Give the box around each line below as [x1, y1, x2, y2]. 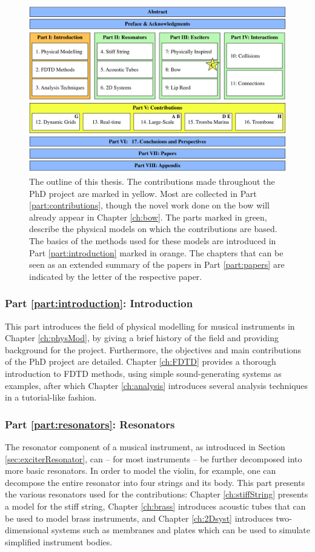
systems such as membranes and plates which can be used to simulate [51, 524, 310, 536]
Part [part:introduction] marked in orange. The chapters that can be [29, 246, 283, 259]
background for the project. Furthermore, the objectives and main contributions [5, 343, 302, 356]
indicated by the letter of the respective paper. [29, 270, 202, 282]
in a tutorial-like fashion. [5, 391, 97, 404]
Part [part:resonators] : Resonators [5, 416, 175, 431]
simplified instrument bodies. [5, 535, 113, 548]
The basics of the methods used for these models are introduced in [29, 234, 276, 247]
